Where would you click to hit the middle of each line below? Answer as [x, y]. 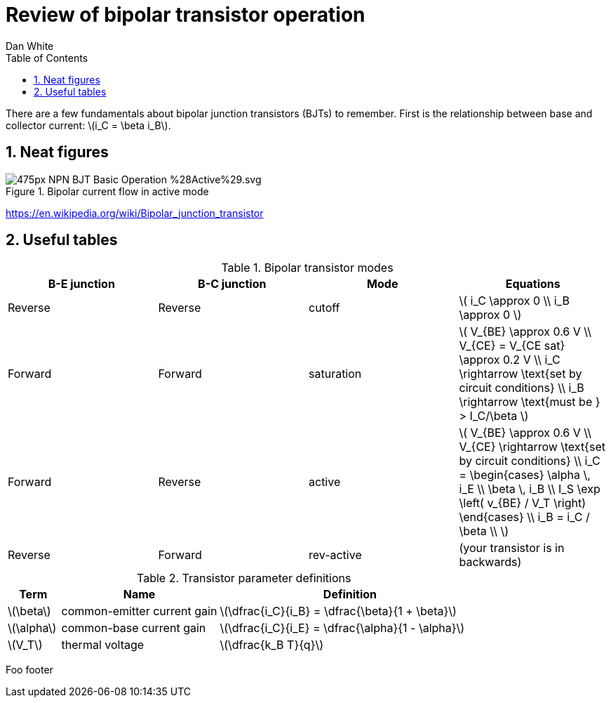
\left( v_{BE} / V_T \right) [523, 503]
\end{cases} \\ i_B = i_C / [524, 517]
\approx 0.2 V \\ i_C [510, 360]
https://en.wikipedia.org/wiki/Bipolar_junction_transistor [135, 213]
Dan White [30, 46]
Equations [533, 284]
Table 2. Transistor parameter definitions [244, 578]
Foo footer [29, 670]
